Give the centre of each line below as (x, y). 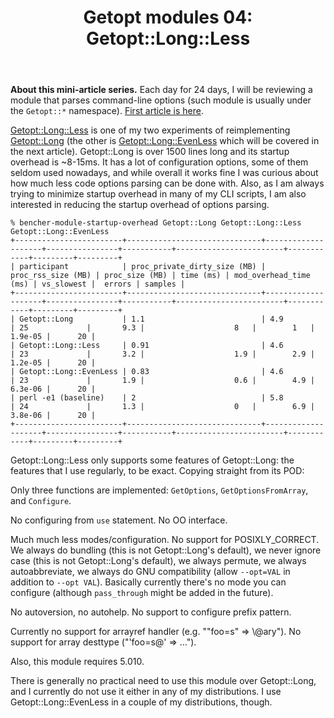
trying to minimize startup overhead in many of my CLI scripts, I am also (158, 194)
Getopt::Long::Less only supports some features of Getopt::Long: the (152, 460)
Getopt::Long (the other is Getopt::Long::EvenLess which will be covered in (165, 141)
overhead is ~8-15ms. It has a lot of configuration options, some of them (159, 162)
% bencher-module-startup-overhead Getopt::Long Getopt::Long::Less (156, 223)
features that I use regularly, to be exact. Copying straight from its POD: (157, 471)
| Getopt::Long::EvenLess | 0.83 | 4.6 (147, 372)
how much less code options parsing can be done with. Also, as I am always (167, 183)
